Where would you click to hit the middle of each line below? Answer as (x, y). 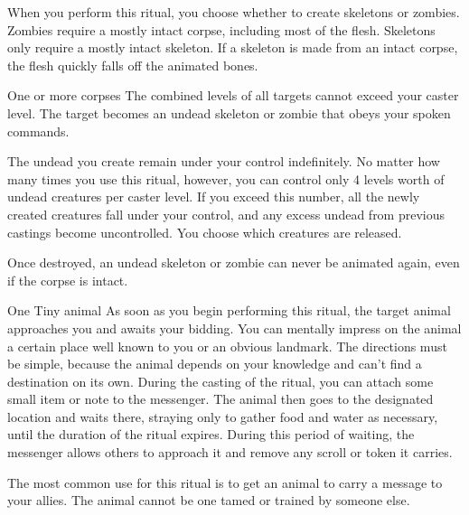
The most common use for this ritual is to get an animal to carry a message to (225, 482)
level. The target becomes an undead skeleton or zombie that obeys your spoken (229, 112)
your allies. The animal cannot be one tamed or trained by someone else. (209, 500)
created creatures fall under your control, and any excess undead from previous (226, 214)
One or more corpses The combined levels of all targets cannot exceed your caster (233, 95)
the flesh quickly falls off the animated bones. (133, 65)
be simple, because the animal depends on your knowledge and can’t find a (215, 364)
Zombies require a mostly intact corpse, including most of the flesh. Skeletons (221, 29)
